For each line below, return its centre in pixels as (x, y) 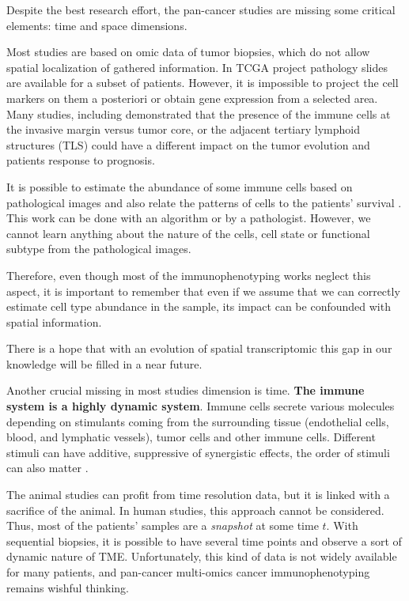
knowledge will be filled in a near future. (104, 363)
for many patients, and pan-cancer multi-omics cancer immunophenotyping (188, 572)
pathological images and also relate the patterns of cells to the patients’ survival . (204, 202)
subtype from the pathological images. (99, 249)
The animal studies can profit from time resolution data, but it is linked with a (198, 495)
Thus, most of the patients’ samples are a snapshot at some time (163, 525)
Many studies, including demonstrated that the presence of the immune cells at (199, 113)
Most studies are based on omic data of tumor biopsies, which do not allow (188, 52)
